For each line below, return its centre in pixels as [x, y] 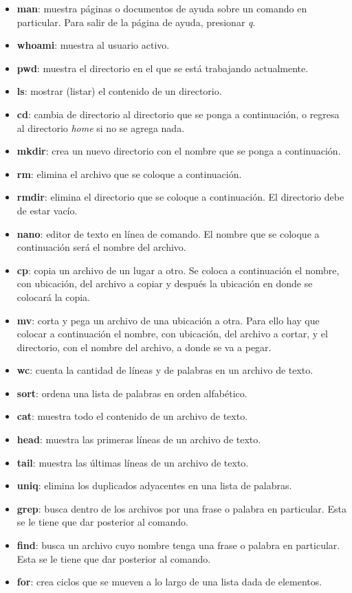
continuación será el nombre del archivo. [101, 247]
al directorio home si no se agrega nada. [101, 127]
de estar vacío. [47, 210]
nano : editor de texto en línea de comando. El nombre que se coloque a [168, 233]
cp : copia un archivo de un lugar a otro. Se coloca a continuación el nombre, [178, 270]
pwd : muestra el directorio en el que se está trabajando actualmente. [163, 68]
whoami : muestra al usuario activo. [93, 45]
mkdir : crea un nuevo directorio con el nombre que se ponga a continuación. [179, 151]
